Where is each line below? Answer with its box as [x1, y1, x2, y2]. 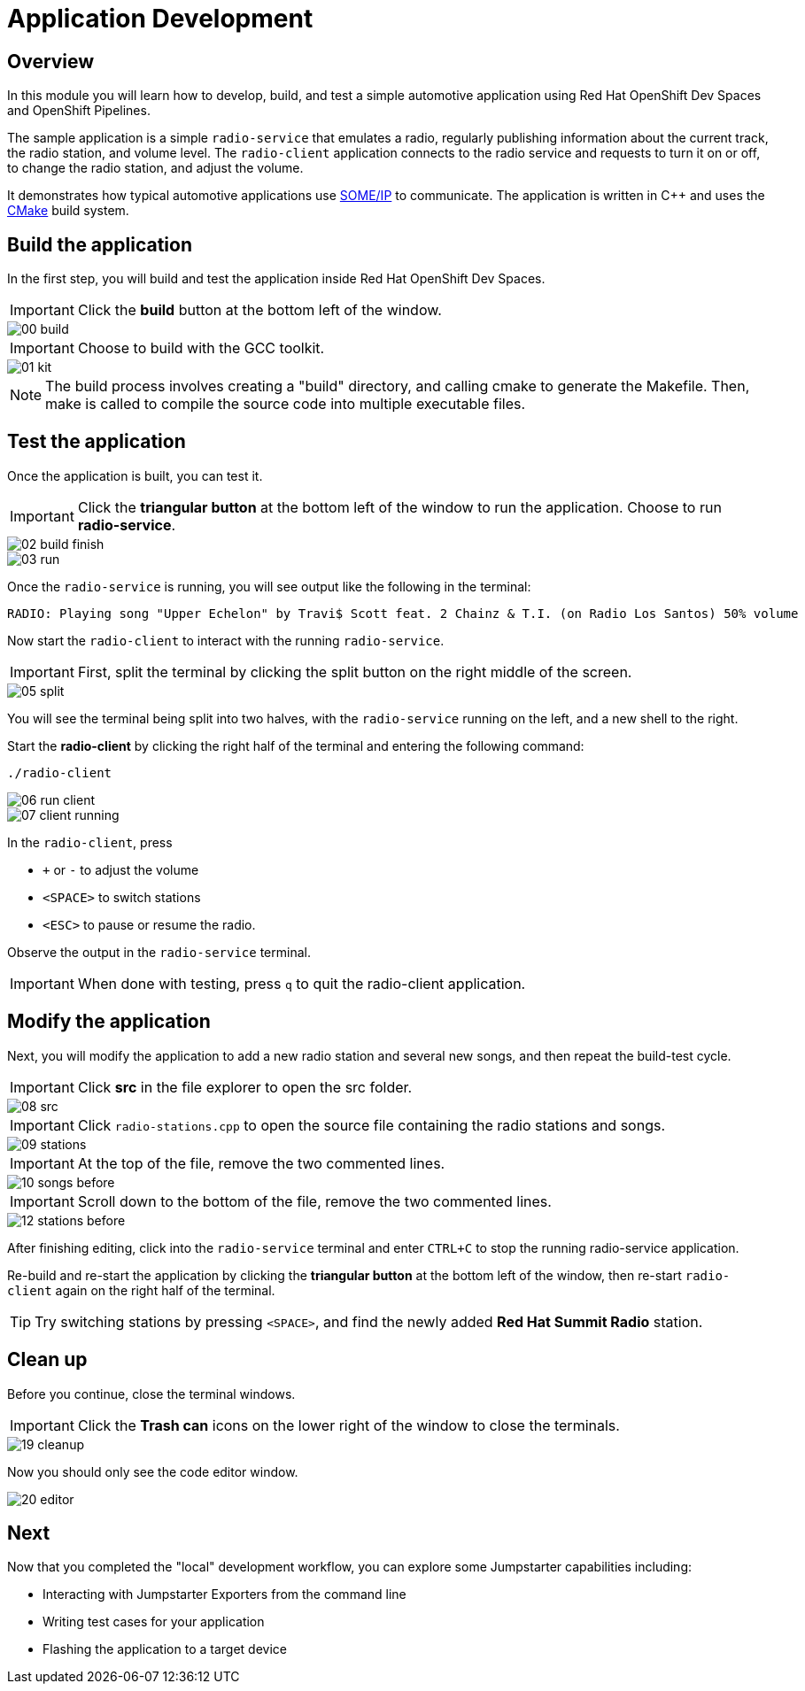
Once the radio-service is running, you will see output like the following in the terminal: [7, 578, 531, 594]
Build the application [7, 233, 192, 256]
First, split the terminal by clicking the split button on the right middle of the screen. [77, 662, 632, 681]
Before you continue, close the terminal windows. [7, 1386, 296, 1401]
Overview [7, 50, 95, 73]
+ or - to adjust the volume [43, 861, 199, 877]
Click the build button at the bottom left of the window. [77, 301, 442, 320]
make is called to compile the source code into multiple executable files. [45, 395, 526, 413]
